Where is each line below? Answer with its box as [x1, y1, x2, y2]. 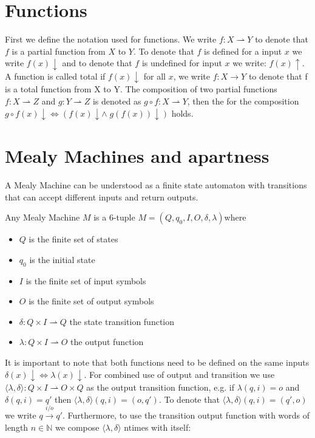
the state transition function [69, 315, 175, 327]
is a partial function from [12, 44, 106, 57]
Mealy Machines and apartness [5, 143, 269, 168]
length [5, 420, 29, 433]
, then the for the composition [187, 94, 299, 107]
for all [143, 69, 166, 82]
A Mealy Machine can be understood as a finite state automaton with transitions [5, 179, 307, 191]
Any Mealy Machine [5, 211, 80, 224]
